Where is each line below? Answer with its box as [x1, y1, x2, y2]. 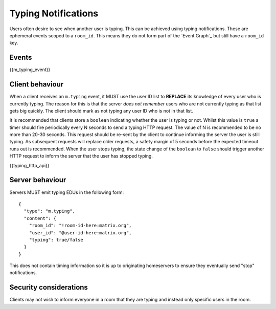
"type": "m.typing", [24, 208, 76, 214]
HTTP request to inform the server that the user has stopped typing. [9, 153, 153, 159]
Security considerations [9, 283, 88, 292]
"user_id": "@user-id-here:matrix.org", [29, 230, 132, 235]
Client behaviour [9, 80, 64, 89]
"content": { [24, 215, 57, 221]
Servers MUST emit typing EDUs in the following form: [9, 189, 124, 195]
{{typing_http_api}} [9, 162, 50, 168]
